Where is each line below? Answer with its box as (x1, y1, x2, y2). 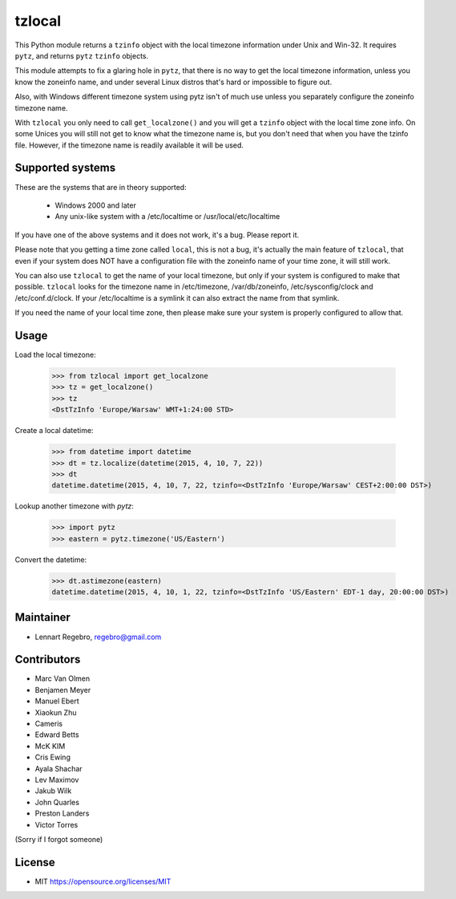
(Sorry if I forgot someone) (14, 834, 103, 844)
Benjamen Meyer (34, 685, 91, 694)
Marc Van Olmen (34, 674, 91, 683)
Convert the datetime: (14, 554, 87, 565)
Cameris (34, 719, 63, 728)
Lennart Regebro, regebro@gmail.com (34, 632, 162, 642)
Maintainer (14, 610, 71, 625)
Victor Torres (34, 820, 79, 829)
